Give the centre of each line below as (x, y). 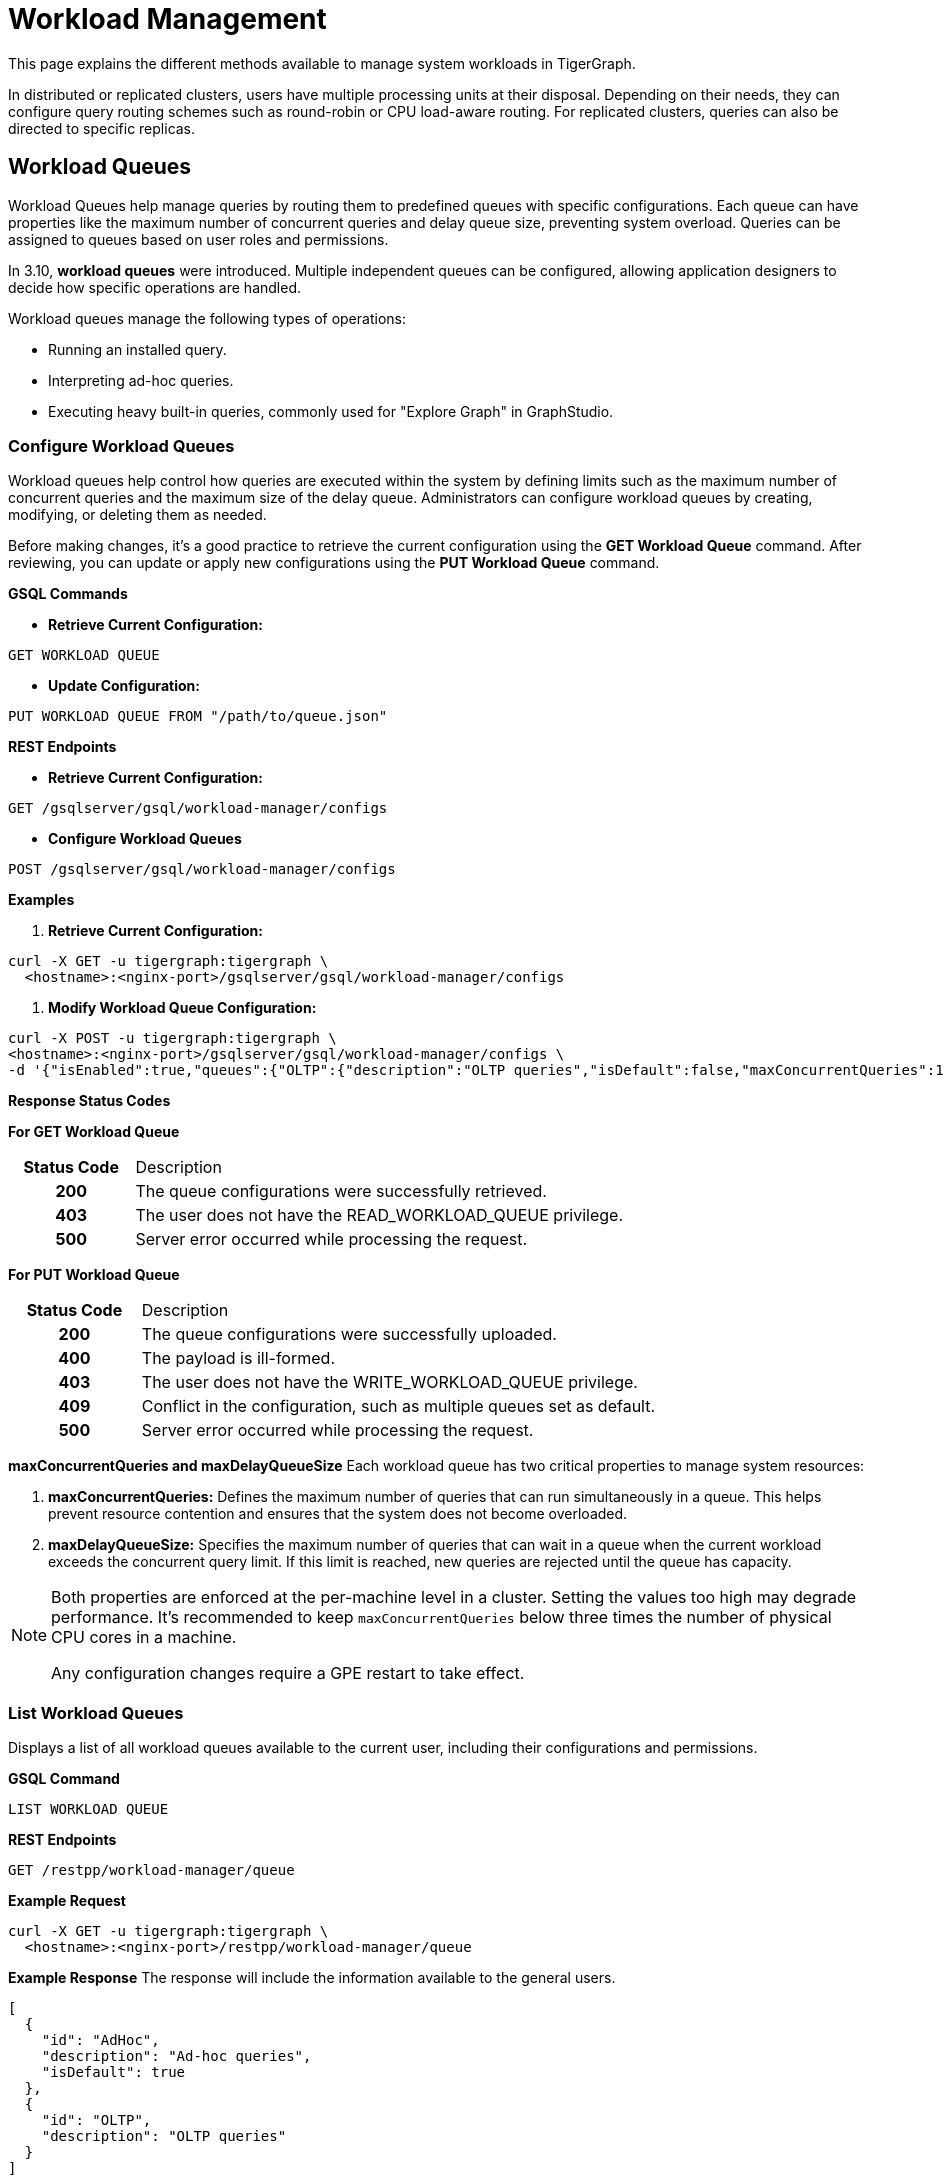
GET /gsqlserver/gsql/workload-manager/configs (198, 808)
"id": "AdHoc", (100, 2040)
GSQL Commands (68, 594)
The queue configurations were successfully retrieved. (341, 1191)
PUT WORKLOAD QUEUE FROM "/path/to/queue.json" (198, 716)
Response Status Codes (89, 1101)
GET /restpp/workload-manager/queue (151, 1870)
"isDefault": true (113, 2072)
